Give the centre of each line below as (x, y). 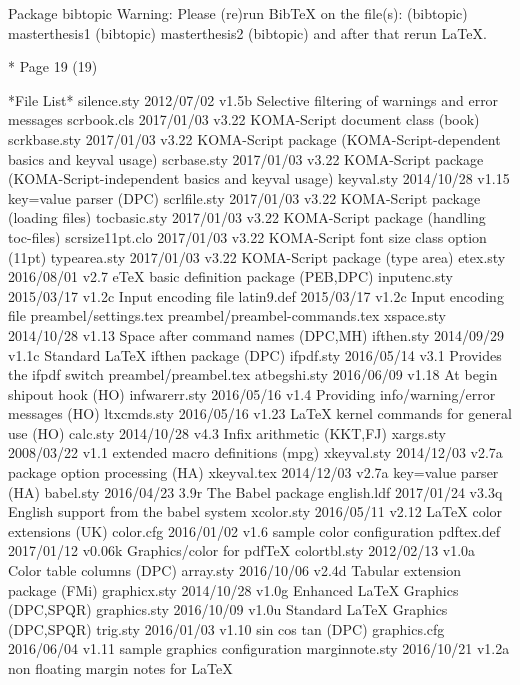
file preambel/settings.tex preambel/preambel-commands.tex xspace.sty (227, 315)
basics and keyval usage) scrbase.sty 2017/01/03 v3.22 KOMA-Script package (246, 158)
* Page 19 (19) (53, 66)
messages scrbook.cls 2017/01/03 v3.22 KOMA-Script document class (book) (244, 119)
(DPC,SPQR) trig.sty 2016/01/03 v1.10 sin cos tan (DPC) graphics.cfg (226, 628)
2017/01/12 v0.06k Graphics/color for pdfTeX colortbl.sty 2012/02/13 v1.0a (242, 550)
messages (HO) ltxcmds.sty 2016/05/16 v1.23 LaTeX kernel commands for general (260, 413)
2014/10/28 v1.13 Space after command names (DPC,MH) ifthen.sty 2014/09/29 (256, 334)
